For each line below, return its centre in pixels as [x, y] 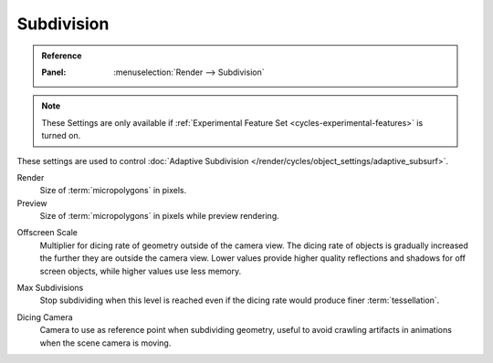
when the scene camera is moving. [105, 343]
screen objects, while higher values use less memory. [141, 271]
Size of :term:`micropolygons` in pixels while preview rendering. [160, 216]
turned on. [61, 136]
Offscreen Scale [47, 233]
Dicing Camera [45, 317]
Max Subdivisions [50, 288]
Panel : [54, 72]
